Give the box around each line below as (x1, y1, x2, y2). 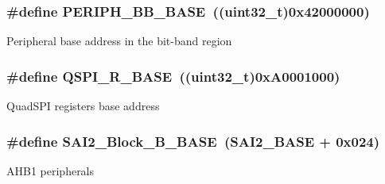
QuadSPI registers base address (6, 98, 160, 114)
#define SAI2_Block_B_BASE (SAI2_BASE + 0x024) (6, 131, 380, 151)
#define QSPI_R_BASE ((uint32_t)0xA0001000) (6, 66, 340, 86)
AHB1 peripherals (6, 162, 95, 178)
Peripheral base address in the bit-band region (6, 33, 232, 49)
